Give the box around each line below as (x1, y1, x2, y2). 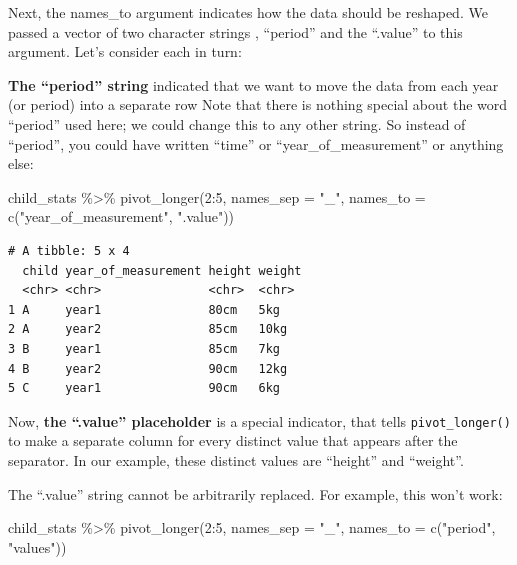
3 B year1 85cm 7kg (8, 341, 281, 356)
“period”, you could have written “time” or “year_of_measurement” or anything (8, 133, 504, 154)
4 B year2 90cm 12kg (8, 361, 288, 376)
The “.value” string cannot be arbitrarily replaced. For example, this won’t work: (8, 483, 503, 504)
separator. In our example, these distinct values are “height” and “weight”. (8, 449, 464, 470)
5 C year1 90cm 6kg (8, 381, 281, 396)
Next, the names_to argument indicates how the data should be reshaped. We (8, 2, 488, 22)
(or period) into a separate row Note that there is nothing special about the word (8, 94, 508, 115)
